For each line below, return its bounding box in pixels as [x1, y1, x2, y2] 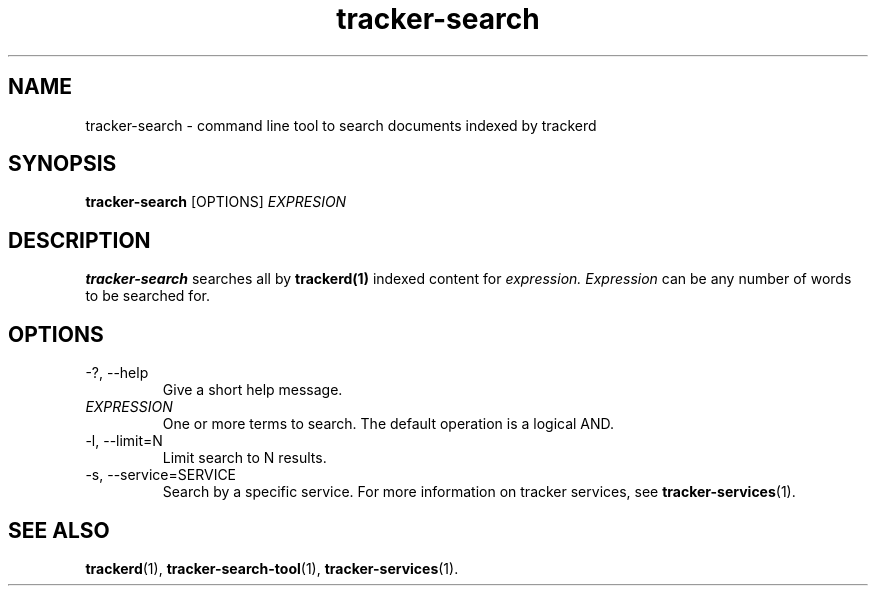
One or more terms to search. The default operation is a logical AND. [162, 415, 615, 433]
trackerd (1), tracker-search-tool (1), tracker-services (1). [85, 559, 459, 577]
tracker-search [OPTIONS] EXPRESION [85, 193, 347, 211]
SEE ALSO [8, 517, 110, 543]
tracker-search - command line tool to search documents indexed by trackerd [85, 116, 597, 134]
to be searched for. [85, 287, 210, 305]
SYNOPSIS [8, 151, 117, 177]
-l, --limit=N [85, 432, 163, 450]
